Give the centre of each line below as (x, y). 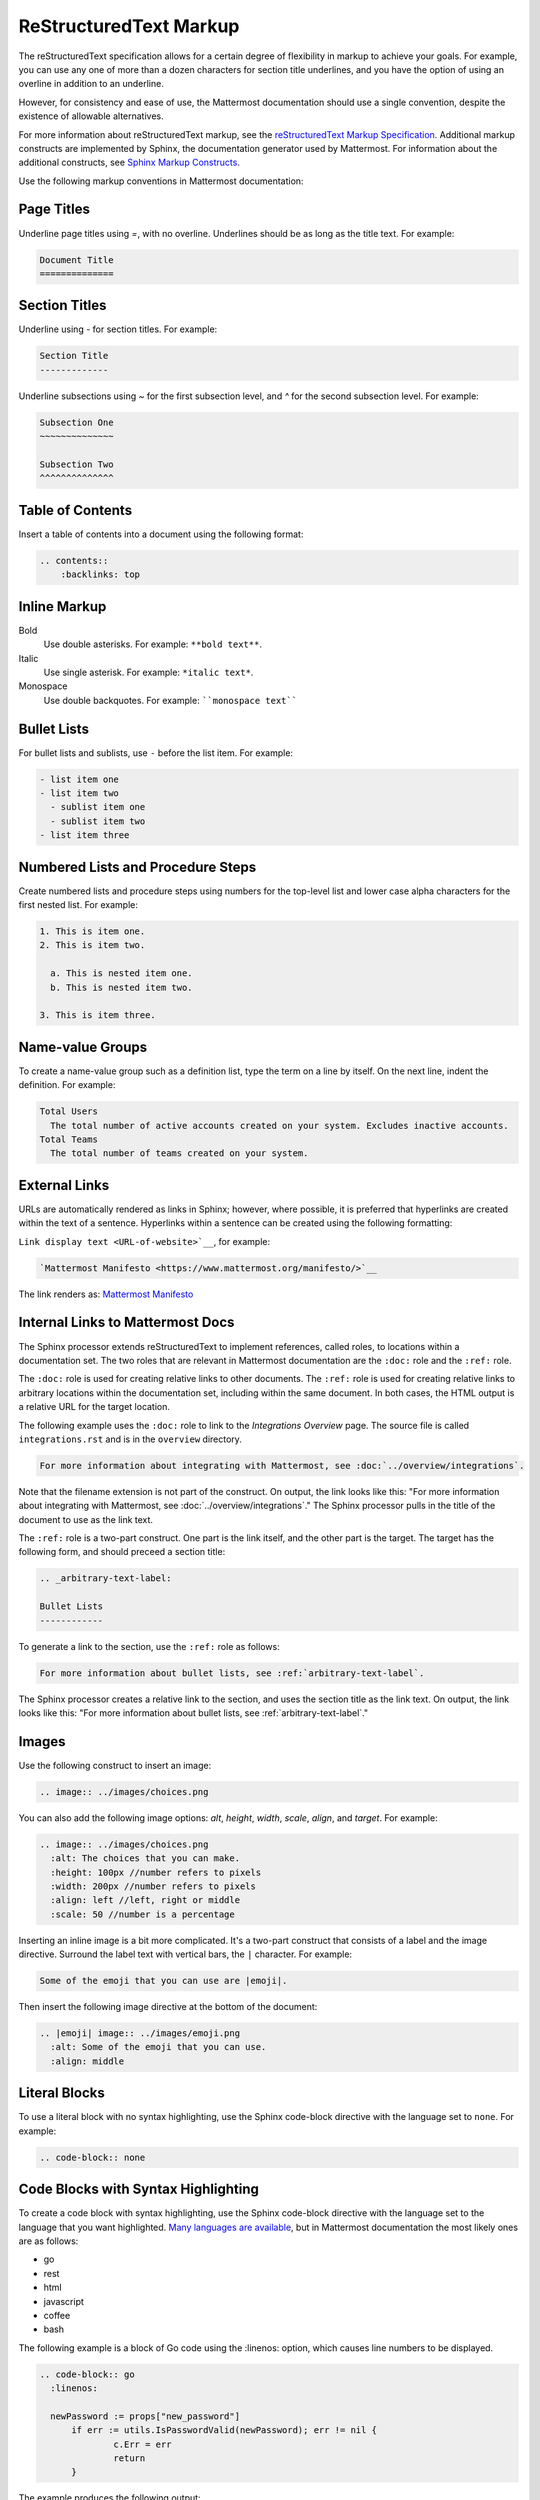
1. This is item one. (92, 931)
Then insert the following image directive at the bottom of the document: (168, 2007)
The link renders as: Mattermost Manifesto (106, 1294)
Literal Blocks (61, 2093)
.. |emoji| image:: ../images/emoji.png (139, 2033)
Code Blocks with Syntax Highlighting (138, 2189)
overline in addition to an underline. (91, 84)
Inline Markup (62, 606)
